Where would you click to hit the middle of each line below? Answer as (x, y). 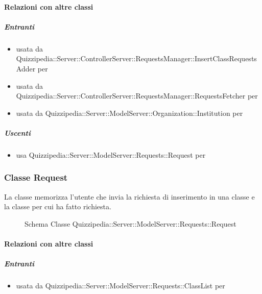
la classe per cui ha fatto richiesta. (58, 206)
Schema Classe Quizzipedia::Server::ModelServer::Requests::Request (130, 223)
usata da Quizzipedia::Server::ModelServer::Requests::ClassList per (121, 286)
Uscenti (17, 132)
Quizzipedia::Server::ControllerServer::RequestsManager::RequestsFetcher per (137, 96)
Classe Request (36, 177)
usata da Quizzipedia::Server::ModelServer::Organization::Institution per (129, 113)
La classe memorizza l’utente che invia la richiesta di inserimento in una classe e (129, 196)
